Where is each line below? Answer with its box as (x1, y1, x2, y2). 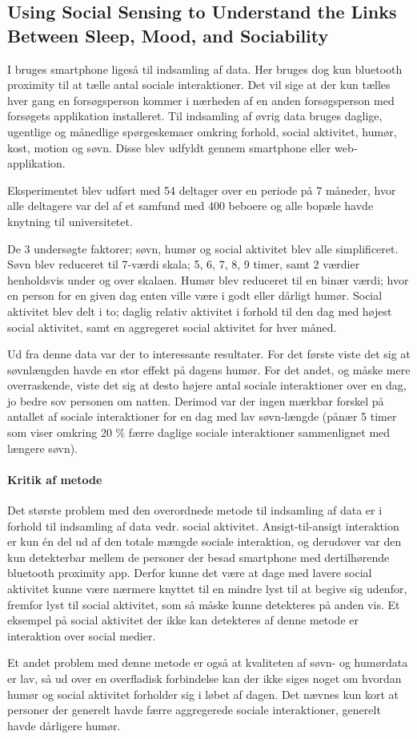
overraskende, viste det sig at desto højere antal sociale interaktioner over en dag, (7, 377, 407, 394)
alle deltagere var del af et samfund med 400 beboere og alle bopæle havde (7, 197, 374, 214)
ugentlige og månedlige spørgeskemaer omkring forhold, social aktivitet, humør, (7, 123, 397, 139)
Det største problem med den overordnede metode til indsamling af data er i (7, 502, 383, 519)
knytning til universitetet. (7, 212, 133, 229)
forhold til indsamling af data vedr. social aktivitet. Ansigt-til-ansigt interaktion (7, 517, 399, 534)
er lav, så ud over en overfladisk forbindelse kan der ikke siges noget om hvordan (7, 669, 402, 686)
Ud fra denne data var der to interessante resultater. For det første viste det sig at (7, 345, 411, 362)
